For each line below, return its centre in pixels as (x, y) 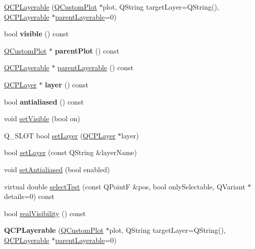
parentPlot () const (87, 50)
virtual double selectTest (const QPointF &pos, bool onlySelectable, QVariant (125, 186)
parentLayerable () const (95, 67)
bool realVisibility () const (45, 213)
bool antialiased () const (44, 101)
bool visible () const (36, 34)
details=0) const (29, 196)
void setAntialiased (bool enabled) (57, 169)
